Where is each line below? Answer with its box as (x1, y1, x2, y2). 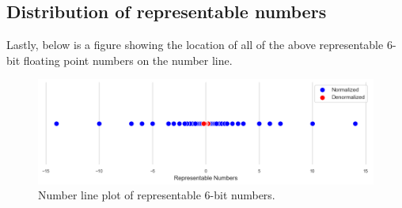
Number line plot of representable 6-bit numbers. (38, 187, 275, 203)
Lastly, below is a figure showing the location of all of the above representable (6, 36, 384, 53)
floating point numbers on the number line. (23, 51, 233, 68)
